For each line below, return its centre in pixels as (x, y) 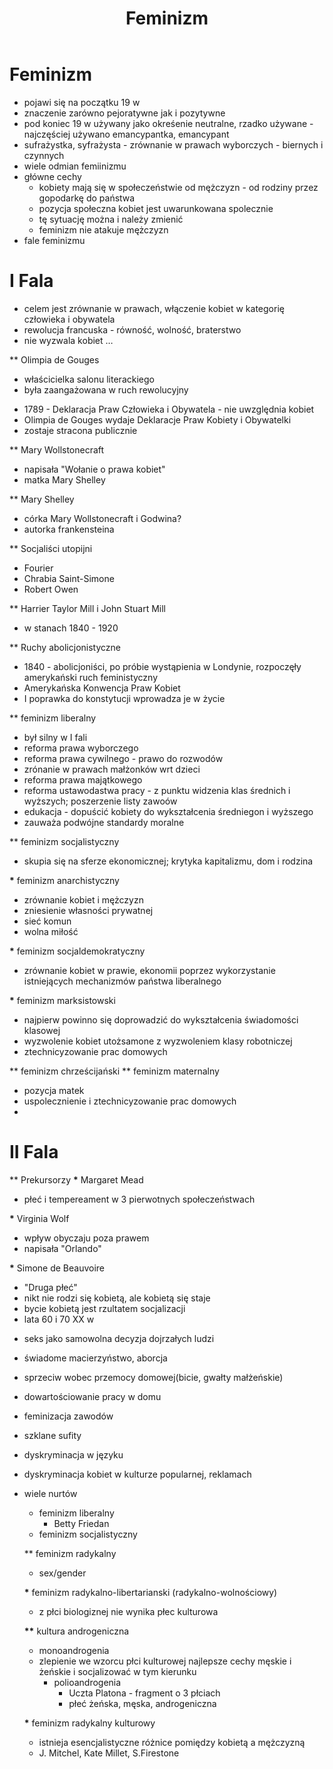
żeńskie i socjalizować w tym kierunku (117, 1671)
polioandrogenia (87, 1682)
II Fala (34, 1152)
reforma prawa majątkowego (83, 779)
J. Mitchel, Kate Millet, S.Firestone (109, 1753)
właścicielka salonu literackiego (89, 379)
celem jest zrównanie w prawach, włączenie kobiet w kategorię (154, 308)
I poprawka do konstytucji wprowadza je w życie (124, 698)
